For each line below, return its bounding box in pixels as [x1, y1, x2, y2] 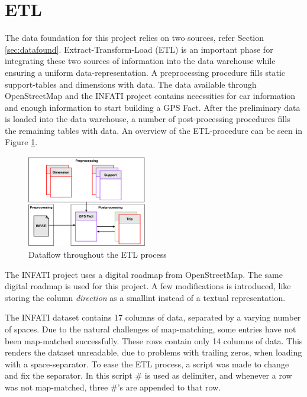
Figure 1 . [5, 136, 38, 148]
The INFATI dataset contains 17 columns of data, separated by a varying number [5, 311, 301, 324]
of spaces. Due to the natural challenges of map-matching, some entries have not [5, 322, 296, 335]
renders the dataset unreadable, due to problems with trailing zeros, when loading [5, 346, 302, 358]
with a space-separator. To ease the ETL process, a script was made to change [5, 357, 289, 370]
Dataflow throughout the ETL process [28, 248, 167, 260]
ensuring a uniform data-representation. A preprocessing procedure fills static [5, 66, 286, 78]
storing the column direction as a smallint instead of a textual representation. [5, 291, 286, 303]
